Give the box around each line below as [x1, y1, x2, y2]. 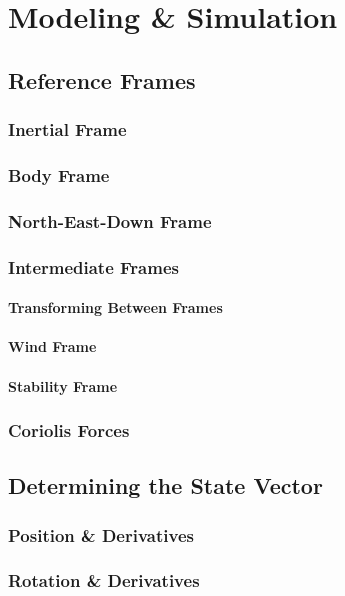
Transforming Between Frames [8, 297, 223, 318]
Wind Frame [8, 336, 97, 357]
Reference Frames [8, 64, 196, 95]
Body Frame [8, 162, 110, 187]
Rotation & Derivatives [8, 568, 200, 593]
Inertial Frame [8, 117, 127, 142]
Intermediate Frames [8, 254, 179, 279]
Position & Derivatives [8, 522, 194, 547]
